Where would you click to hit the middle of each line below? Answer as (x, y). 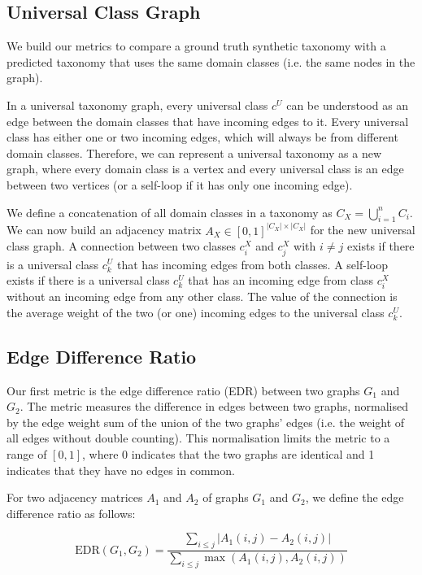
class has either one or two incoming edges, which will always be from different (202, 137)
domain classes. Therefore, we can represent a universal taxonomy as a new (194, 152)
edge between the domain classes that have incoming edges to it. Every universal (208, 121)
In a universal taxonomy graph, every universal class (137, 105)
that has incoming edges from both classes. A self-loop (252, 264)
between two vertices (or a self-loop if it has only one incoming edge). (180, 184)
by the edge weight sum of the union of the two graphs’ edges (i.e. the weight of (206, 422)
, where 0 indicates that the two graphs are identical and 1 (228, 454)
